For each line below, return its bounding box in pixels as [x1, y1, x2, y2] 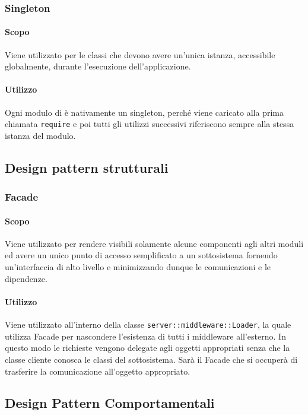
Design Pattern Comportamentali [5, 394, 215, 412]
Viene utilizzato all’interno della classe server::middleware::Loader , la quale [5, 318, 291, 331]
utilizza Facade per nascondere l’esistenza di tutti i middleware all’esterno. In [5, 330, 286, 342]
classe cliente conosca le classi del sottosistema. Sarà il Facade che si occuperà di [5, 353, 298, 365]
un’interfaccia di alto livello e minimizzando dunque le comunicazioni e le [5, 261, 271, 273]
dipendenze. [5, 272, 47, 284]
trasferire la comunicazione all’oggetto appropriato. [5, 365, 190, 377]
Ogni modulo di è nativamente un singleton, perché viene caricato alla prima [5, 106, 284, 118]
